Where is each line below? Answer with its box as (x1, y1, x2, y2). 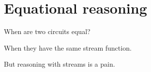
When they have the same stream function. (4, 42, 132, 53)
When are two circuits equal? (4, 26, 91, 36)
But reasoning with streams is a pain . (4, 59, 115, 69)
